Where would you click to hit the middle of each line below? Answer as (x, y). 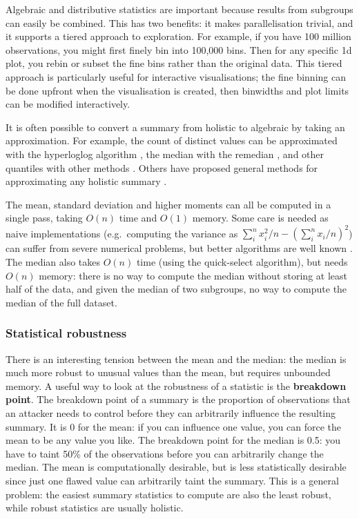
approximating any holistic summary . (86, 181)
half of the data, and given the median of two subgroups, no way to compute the (176, 289)
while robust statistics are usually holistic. (95, 508)
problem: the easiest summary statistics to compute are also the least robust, (168, 494)
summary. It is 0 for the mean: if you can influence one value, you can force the (173, 426)
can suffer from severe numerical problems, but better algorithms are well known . (179, 248)
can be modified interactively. (68, 104)
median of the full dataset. (61, 302)
